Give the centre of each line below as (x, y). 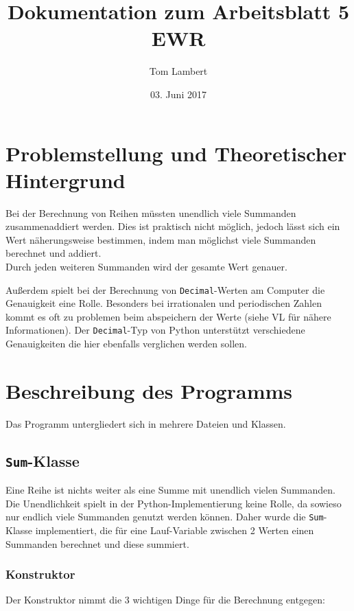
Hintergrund (66, 180)
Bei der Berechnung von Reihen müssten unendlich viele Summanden (151, 212)
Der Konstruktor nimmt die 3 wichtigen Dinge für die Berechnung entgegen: (165, 600)
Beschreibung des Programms (149, 390)
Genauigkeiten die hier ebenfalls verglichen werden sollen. (126, 344)
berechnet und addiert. (54, 253)
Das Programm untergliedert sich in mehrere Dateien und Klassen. (146, 423)
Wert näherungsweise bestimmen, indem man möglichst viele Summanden (161, 239)
